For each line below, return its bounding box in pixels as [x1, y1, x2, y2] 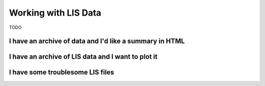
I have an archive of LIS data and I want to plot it [9, 53, 158, 61]
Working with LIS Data [9, 7, 102, 18]
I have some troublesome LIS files [9, 68, 114, 77]
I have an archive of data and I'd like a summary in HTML [9, 37, 185, 45]
